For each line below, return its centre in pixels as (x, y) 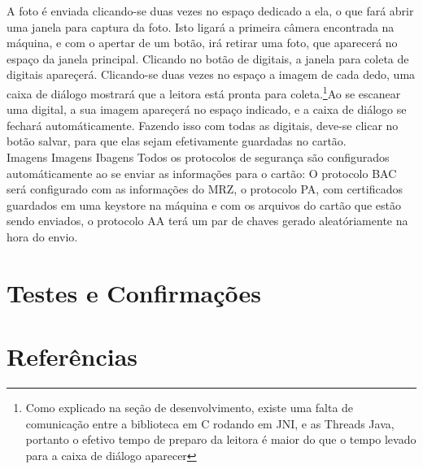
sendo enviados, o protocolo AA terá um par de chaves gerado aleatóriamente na (207, 221)
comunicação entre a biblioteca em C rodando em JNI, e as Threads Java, (210, 423)
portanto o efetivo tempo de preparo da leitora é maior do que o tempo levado (221, 439)
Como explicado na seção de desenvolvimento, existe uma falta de (190, 408)
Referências (72, 356)
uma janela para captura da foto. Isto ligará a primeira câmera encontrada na (201, 26)
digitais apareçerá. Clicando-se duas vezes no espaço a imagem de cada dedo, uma (211, 74)
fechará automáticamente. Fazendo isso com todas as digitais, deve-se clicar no (203, 125)
